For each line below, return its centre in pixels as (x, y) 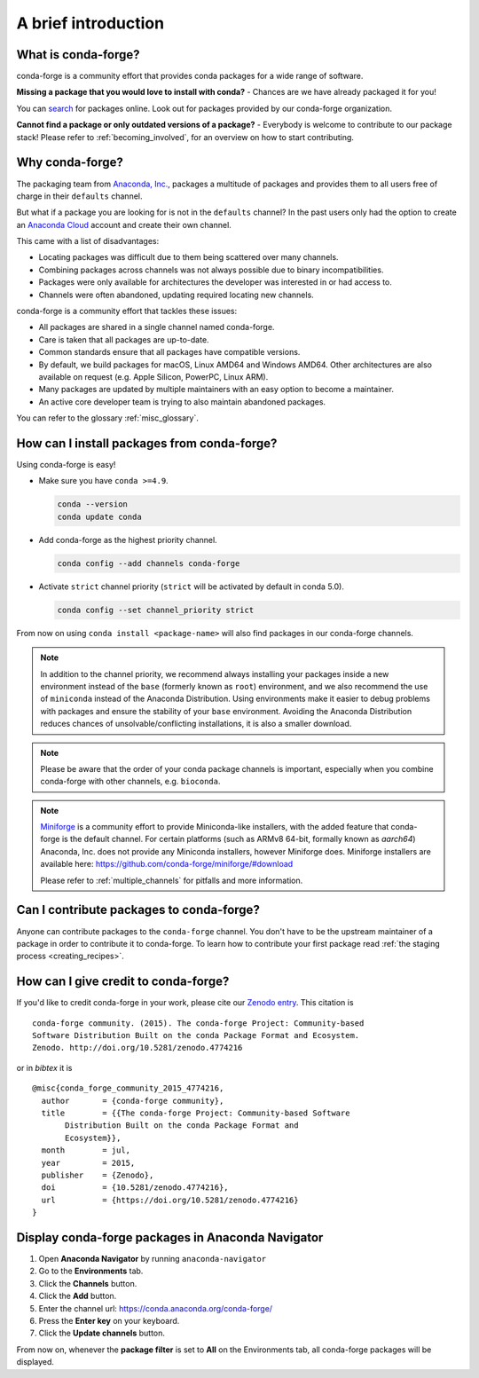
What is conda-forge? (79, 55)
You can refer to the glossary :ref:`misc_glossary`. (107, 418)
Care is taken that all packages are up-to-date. (124, 339)
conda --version (93, 504)
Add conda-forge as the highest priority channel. (128, 539)
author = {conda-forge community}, (133, 1101)
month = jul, (86, 1150)
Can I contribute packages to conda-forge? (138, 910)
